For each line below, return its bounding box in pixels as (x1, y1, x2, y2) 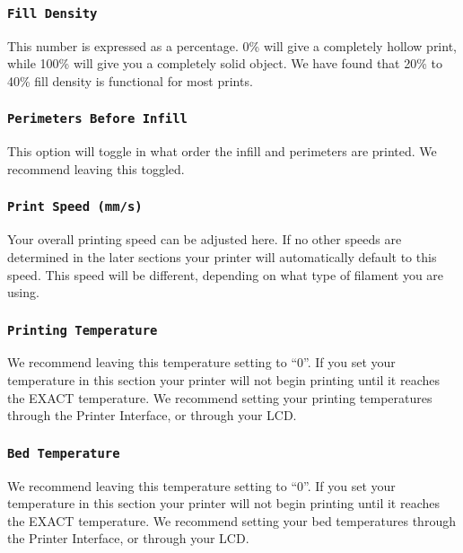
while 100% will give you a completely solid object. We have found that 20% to (7, 54, 443, 73)
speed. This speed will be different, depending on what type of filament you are (7, 265, 444, 284)
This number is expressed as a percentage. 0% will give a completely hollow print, (7, 36, 457, 55)
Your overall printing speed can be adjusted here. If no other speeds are (7, 230, 402, 249)
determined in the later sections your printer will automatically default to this (7, 247, 437, 266)
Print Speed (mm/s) (7, 199, 143, 215)
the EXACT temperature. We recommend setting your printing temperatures (7, 388, 432, 407)
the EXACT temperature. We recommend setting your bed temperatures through (7, 511, 456, 530)
